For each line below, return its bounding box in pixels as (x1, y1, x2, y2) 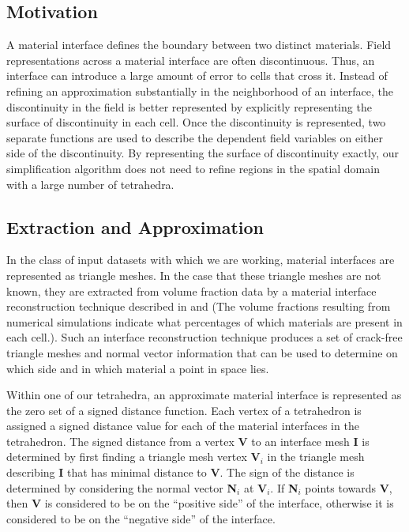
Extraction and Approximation (6, 214, 265, 239)
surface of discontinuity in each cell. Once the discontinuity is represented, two (6, 114, 386, 130)
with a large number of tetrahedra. (6, 175, 174, 192)
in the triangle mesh (267, 448, 365, 465)
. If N (270, 479, 298, 496)
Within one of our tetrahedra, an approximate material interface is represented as (6, 387, 402, 403)
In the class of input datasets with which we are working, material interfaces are (6, 251, 395, 268)
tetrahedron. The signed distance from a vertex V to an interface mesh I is (6, 432, 370, 449)
